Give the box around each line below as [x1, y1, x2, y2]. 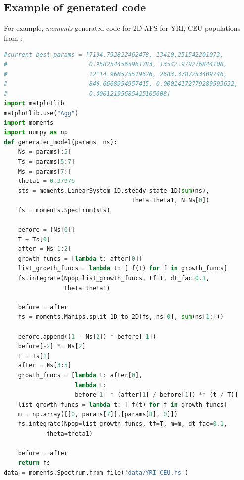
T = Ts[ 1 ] [18, 352, 50, 360]
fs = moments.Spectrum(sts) [18, 206, 110, 214]
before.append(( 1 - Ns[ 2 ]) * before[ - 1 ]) [18, 333, 156, 340]
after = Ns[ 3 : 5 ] [18, 362, 72, 369]
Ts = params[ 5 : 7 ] [18, 158, 75, 165]
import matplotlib [4, 100, 64, 107]
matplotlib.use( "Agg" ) [4, 109, 79, 117]
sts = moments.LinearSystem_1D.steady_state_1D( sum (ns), [18, 187, 210, 194]
